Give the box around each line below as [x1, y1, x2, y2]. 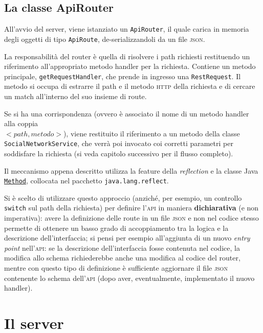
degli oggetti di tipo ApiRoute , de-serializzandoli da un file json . [4, 33, 205, 44]
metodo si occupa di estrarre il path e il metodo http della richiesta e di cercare [4, 81, 255, 91]
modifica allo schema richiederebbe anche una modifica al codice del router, [4, 252, 240, 263]
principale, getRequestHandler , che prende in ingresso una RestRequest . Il [4, 70, 241, 81]
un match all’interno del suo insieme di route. [4, 90, 147, 101]
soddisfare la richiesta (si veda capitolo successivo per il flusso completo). [4, 148, 233, 158]
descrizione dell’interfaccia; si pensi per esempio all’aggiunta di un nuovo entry [4, 232, 250, 243]
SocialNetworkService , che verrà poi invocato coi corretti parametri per [4, 138, 233, 149]
